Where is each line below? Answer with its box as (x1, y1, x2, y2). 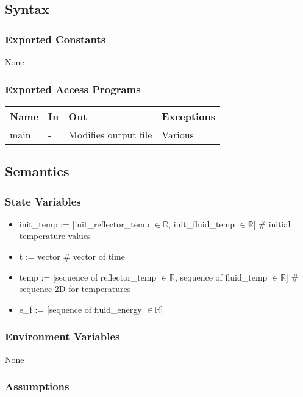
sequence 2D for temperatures (19, 282, 131, 295)
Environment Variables (5, 329, 120, 344)
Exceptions (162, 109, 215, 123)
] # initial (253, 217, 291, 230)
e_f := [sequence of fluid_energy (19, 302, 142, 315)
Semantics (5, 162, 70, 181)
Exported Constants (5, 31, 106, 46)
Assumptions (5, 379, 70, 394)
